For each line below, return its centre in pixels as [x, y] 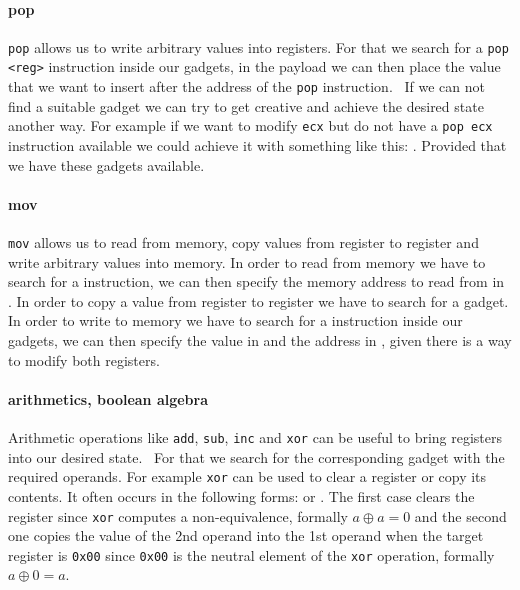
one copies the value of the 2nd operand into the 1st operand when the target [246, 535]
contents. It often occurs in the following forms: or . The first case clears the [241, 495]
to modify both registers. [84, 359]
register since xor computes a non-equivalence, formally [178, 515]
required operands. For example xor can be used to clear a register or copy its [247, 476]
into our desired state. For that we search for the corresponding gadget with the [256, 456]
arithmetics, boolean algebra [108, 398]
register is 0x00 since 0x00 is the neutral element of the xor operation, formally [251, 554]
